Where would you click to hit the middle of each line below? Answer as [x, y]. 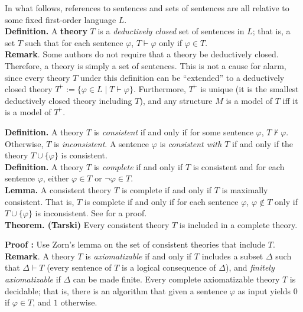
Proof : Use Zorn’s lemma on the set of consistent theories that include [135, 244]
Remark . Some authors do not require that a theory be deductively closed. [142, 54]
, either [56, 178]
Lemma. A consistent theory [58, 189]
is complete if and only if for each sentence [161, 201]
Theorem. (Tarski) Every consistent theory [87, 224]
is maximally [245, 189]
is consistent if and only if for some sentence [173, 131]
